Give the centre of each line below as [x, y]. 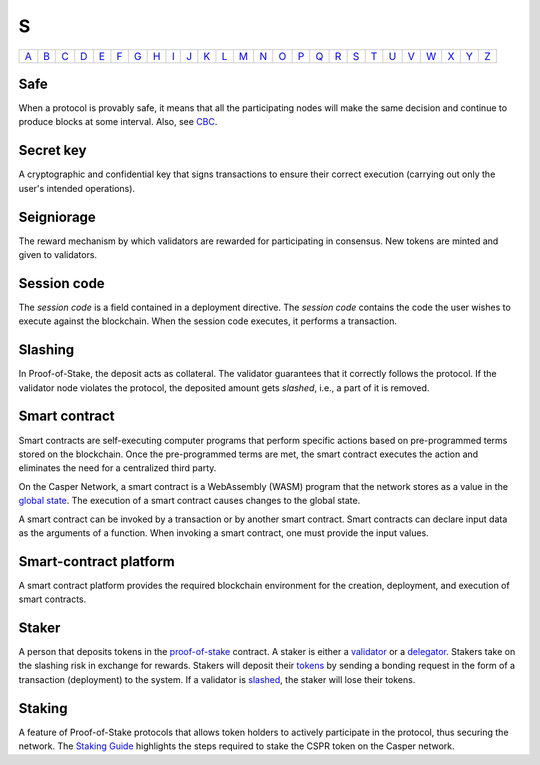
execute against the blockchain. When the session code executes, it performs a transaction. [207, 321]
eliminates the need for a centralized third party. [117, 468]
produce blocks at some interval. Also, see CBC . [118, 122]
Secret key [52, 150]
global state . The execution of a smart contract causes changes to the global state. [189, 501]
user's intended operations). [76, 188]
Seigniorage [57, 216]
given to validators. [58, 255]
